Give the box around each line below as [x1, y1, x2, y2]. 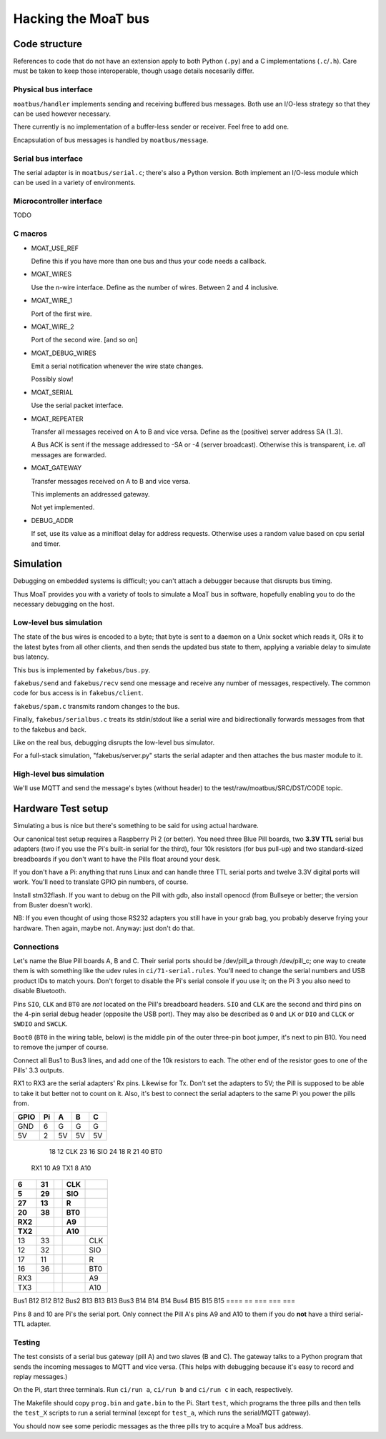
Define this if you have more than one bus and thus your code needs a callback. [31, 257, 267, 265]
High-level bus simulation [13, 769, 105, 779]
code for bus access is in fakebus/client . [13, 689, 144, 697]
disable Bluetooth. [13, 987, 67, 995]
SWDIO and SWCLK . [13, 1020, 68, 1028]
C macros [13, 229, 48, 239]
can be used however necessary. [13, 109, 111, 118]
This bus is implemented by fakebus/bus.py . [13, 665, 151, 674]
